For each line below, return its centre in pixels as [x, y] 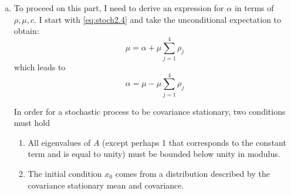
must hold [32, 123]
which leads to [40, 66]
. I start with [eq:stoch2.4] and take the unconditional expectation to [158, 19]
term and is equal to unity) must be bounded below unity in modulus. [154, 154]
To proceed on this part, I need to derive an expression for [119, 8]
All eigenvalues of [59, 142]
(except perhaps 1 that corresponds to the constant [194, 142]
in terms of [254, 8]
